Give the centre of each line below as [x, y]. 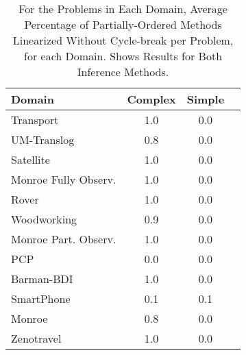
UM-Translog [43, 139]
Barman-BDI [42, 279]
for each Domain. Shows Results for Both [123, 56]
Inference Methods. [123, 72]
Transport [35, 120]
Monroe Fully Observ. [64, 179]
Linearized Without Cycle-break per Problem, [123, 40]
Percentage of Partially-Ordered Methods [123, 24]
